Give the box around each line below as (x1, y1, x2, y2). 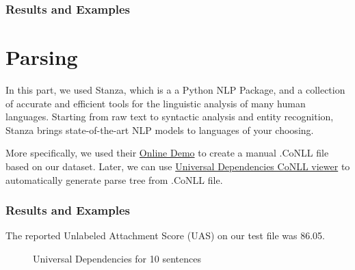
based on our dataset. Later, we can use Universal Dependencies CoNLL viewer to (5, 159, 350, 173)
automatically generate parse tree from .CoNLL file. (5, 172, 223, 187)
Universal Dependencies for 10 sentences (33, 251, 201, 265)
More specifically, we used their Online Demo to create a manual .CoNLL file (5, 146, 329, 160)
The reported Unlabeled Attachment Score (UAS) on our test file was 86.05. (5, 228, 325, 243)
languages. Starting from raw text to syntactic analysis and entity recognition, (5, 109, 334, 124)
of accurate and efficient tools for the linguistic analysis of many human (5, 96, 306, 110)
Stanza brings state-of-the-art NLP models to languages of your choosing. (5, 122, 314, 137)
